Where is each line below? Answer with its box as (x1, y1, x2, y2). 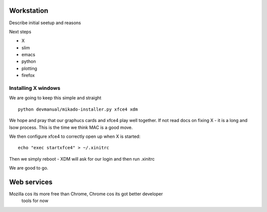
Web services (9, 178, 53, 186)
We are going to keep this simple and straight (9, 95, 101, 101)
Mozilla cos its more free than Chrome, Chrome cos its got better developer (9, 191, 163, 197)
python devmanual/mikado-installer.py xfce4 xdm (18, 106, 138, 112)
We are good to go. (9, 165, 48, 171)
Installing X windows (9, 85, 60, 91)
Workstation (9, 6, 48, 15)
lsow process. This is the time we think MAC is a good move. (9, 124, 133, 130)
